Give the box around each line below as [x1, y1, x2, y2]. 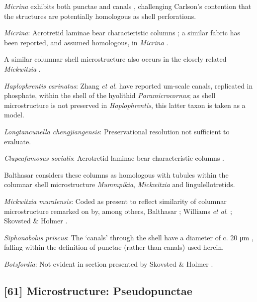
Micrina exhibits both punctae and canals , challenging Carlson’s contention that [4, 1, 252, 11]
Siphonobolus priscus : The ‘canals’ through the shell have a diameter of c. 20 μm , [4, 232, 254, 242]
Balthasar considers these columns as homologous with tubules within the [4, 169, 229, 180]
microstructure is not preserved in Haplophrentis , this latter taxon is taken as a [4, 100, 246, 110]
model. [4, 109, 24, 120]
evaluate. [4, 136, 31, 146]
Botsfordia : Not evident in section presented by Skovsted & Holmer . [4, 258, 213, 269]
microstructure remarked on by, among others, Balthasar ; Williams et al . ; [4, 205, 232, 216]
